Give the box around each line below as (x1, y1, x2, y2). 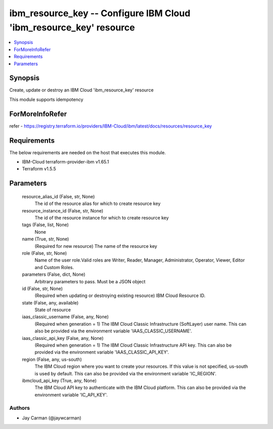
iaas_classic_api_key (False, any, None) (22, 335, 104, 341)
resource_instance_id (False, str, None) (22, 207, 104, 213)
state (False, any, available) (22, 299, 79, 306)
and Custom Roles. (34, 264, 74, 270)
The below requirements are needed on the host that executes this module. (9, 149, 166, 155)
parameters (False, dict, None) (22, 271, 85, 278)
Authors (9, 404, 30, 411)
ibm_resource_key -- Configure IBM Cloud (9, 8, 191, 19)
